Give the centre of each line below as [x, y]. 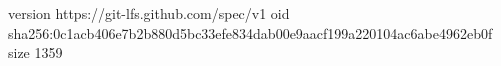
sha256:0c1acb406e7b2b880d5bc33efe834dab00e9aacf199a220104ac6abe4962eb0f [250, 32]
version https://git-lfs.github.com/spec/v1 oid [149, 13]
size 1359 [35, 52]
